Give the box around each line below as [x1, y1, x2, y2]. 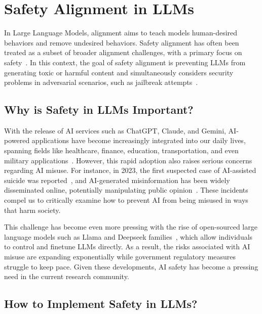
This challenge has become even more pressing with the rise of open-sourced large [4, 221, 257, 232]
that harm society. [4, 204, 61, 215]
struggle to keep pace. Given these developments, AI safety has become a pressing [4, 261, 258, 272]
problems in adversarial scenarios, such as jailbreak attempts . [4, 77, 198, 87]
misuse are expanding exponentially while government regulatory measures [4, 251, 236, 262]
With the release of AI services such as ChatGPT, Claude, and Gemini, [4, 125, 226, 136]
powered [4, 135, 30, 146]
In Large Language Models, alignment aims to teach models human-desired [4, 27, 238, 38]
